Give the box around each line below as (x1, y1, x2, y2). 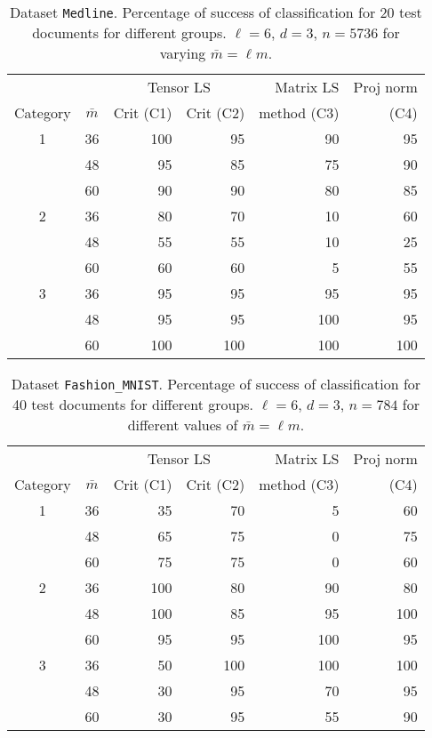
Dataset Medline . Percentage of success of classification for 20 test (10, 2, 422, 22)
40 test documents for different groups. (12, 394, 253, 414)
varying (159, 43, 206, 63)
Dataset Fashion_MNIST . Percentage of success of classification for (11, 373, 421, 394)
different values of (127, 414, 238, 435)
